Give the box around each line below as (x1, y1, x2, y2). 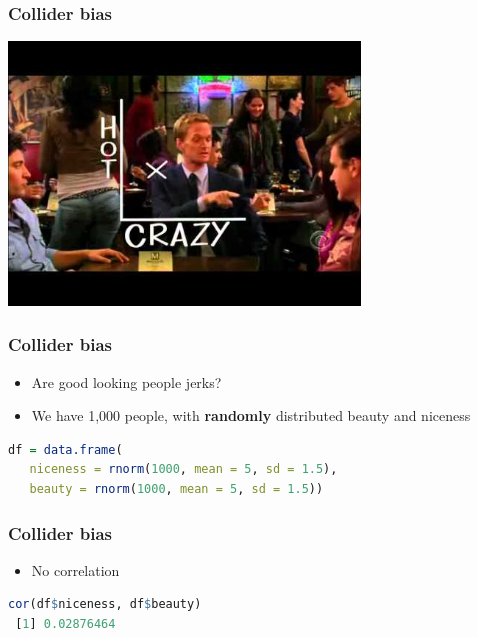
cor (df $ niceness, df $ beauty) (8, 597, 202, 612)
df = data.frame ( (8, 442, 123, 457)
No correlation (31, 559, 120, 580)
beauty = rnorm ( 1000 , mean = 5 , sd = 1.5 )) (29, 482, 324, 496)
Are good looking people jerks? (31, 371, 222, 392)
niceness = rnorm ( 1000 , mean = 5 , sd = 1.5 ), (29, 462, 338, 477)
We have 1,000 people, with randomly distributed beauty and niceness (31, 405, 471, 426)
